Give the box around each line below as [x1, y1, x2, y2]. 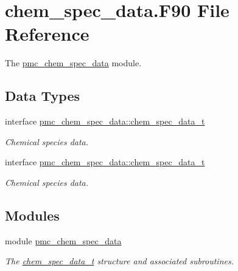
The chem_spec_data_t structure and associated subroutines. [5, 255, 234, 267]
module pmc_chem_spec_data [5, 234, 122, 247]
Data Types [5, 86, 80, 105]
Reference [5, 21, 89, 46]
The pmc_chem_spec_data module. [5, 57, 142, 69]
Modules [5, 205, 60, 224]
